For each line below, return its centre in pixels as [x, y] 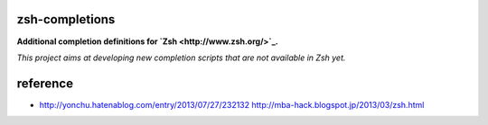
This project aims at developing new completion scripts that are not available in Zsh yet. [181, 58]
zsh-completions [66, 19]
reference [45, 83]
